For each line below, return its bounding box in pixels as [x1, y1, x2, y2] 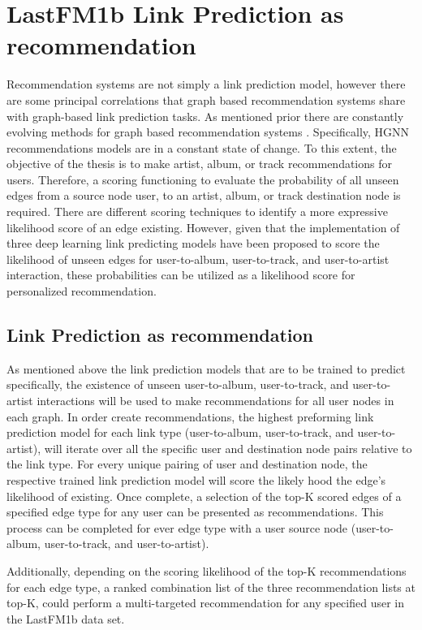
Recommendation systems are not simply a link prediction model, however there [6, 76, 406, 93]
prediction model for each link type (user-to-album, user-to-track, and [6, 424, 354, 441]
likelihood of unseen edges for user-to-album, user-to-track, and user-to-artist [6, 250, 390, 267]
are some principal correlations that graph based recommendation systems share [6, 91, 406, 108]
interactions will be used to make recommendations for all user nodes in [37, 392, 394, 409]
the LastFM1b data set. [6, 610, 125, 627]
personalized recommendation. [6, 283, 157, 300]
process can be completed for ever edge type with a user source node [6, 519, 348, 536]
